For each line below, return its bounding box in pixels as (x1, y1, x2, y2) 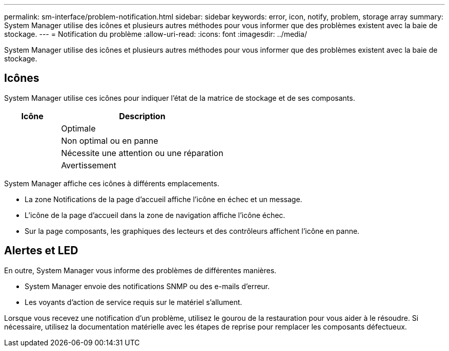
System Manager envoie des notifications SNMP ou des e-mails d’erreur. (25, 281, 270, 291)
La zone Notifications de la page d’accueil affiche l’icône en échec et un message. (25, 194, 302, 204)
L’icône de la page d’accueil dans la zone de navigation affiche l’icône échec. (25, 210, 285, 220)
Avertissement (61, 160, 116, 170)
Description (119, 111, 166, 121)
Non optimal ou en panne (61, 135, 158, 146)
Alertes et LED (4, 244, 78, 257)
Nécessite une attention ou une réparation (61, 147, 223, 158)
